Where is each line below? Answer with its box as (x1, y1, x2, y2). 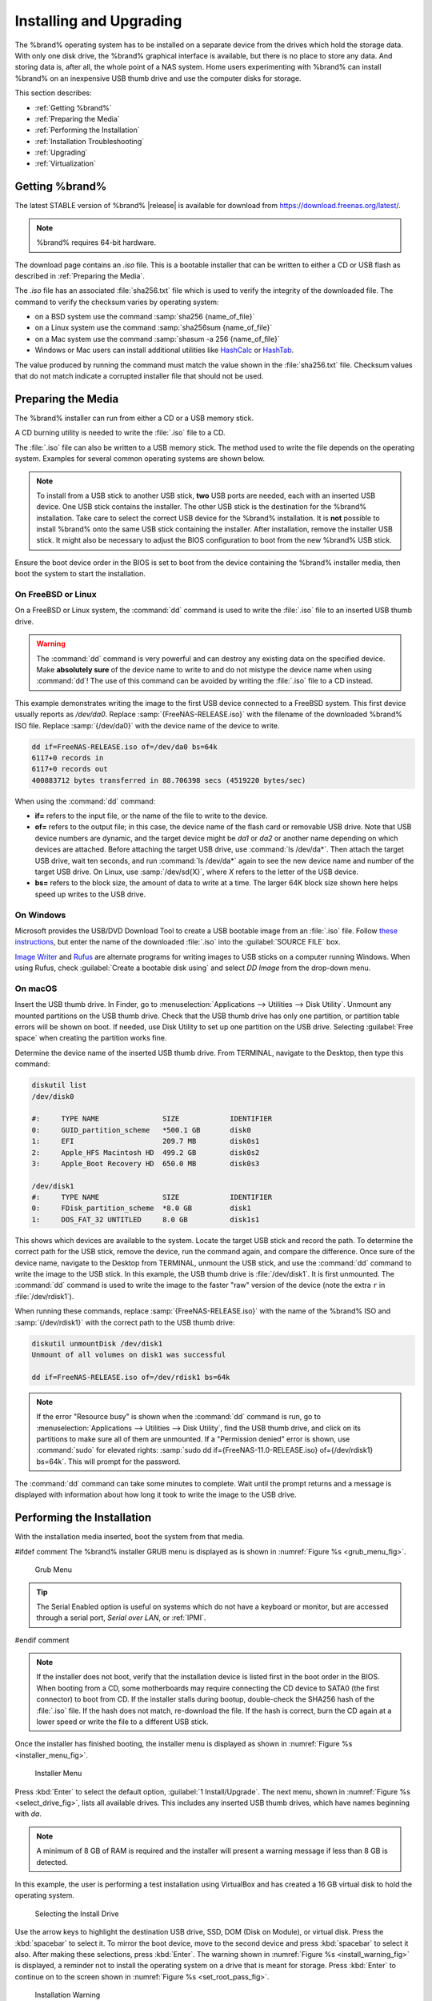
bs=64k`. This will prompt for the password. (36, 1457, 182, 1466)
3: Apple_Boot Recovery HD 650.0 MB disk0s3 (31, 1159, 260, 1168)
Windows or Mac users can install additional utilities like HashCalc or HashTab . (34, 345, 294, 355)
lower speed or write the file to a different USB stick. (36, 1717, 209, 1726)
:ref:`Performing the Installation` (34, 125, 140, 135)
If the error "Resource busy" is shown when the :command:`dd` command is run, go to (36, 1412, 322, 1422)
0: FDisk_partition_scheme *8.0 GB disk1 (31, 1204, 251, 1213)
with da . (14, 1809, 42, 1819)
